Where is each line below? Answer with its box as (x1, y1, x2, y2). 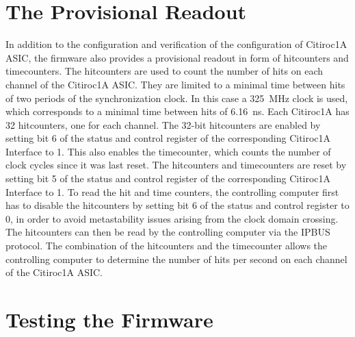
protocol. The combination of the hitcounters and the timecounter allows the (5, 238, 328, 253)
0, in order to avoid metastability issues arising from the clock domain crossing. (5, 211, 339, 225)
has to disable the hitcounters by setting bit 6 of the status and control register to (5, 198, 350, 212)
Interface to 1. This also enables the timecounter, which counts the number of (5, 144, 331, 158)
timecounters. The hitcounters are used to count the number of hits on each (5, 64, 323, 78)
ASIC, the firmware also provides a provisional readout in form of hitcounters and (5, 50, 349, 64)
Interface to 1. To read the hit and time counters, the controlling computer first (5, 184, 339, 199)
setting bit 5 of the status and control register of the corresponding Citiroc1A (5, 171, 331, 186)
